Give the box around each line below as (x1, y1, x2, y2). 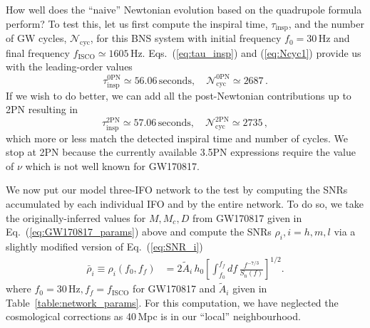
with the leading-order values (6, 59, 133, 74)
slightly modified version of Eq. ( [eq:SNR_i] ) (6, 238, 203, 253)
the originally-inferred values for (6, 210, 146, 225)
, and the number (288, 16, 364, 31)
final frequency (6, 45, 70, 60)
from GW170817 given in (192, 210, 302, 225)
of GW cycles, (6, 31, 67, 46)
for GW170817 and (133, 281, 216, 296)
